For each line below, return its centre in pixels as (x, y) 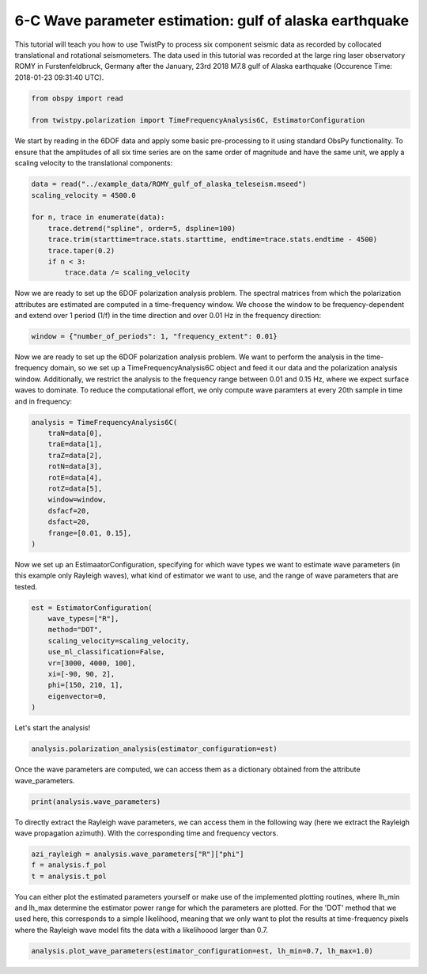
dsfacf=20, (69, 511)
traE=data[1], (75, 444)
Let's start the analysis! (53, 728)
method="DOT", (75, 630)
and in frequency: (43, 401)
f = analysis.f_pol (69, 865)
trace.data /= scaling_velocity (127, 273)
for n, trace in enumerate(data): (98, 217)
